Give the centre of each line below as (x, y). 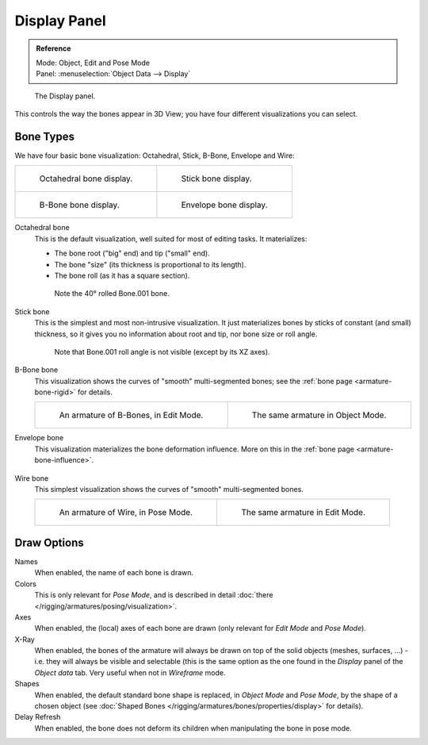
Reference (53, 48)
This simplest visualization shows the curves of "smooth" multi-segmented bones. (169, 490)
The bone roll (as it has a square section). (122, 275)
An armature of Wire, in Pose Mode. (126, 513)
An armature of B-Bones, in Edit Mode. (131, 415)
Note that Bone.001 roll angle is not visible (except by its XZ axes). (162, 351)
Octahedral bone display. (86, 179)
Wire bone (32, 478)
